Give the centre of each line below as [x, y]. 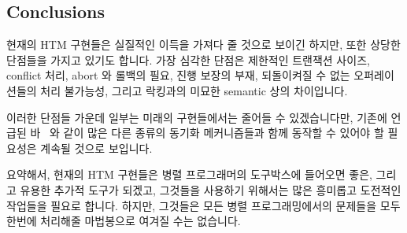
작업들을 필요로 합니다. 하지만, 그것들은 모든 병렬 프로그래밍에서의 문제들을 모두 [203, 205]
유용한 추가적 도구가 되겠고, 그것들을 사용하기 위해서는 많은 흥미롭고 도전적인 [211, 189]
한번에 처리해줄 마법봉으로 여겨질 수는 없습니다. [124, 221]
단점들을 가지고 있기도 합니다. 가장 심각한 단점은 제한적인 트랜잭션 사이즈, [188, 59]
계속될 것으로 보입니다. [96, 148]
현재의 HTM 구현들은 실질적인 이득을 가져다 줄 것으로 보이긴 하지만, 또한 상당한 [203, 44]
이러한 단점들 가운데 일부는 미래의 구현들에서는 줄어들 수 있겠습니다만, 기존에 [197, 117]
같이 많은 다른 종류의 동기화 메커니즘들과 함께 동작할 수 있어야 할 [224, 133]
